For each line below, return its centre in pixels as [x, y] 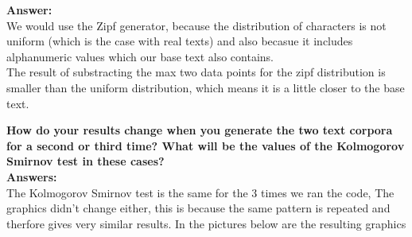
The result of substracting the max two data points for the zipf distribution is [196, 72]
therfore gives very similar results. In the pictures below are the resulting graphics [206, 223]
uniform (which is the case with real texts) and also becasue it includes [180, 41]
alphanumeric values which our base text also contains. [140, 56]
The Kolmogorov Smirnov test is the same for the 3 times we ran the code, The [200, 192]
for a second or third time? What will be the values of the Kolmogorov [206, 145]
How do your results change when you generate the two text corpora [200, 130]
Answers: [32, 176]
